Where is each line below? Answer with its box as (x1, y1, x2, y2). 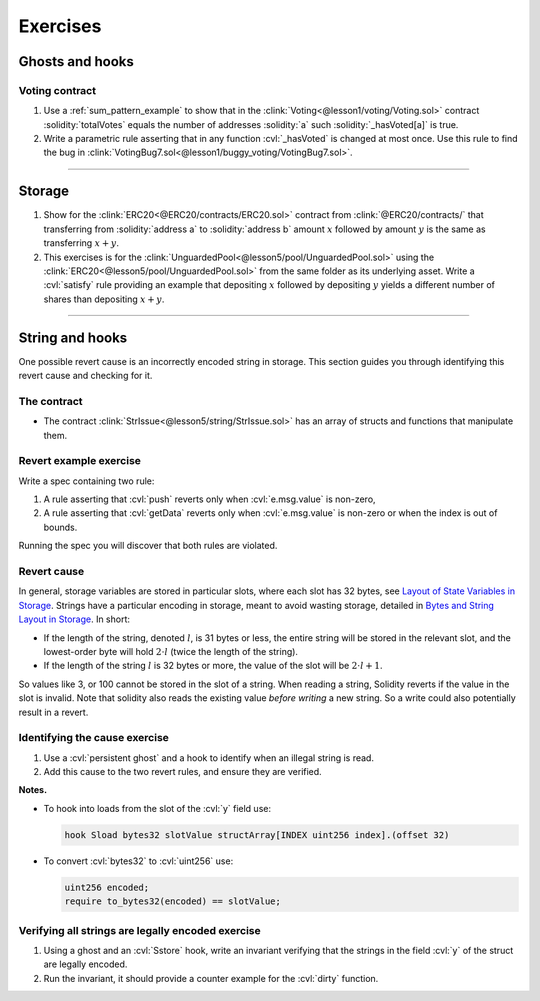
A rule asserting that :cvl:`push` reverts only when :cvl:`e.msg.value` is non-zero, (43, 493, 376, 505)
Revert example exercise (18, 454, 142, 468)
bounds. (43, 521, 78, 533)
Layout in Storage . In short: (18, 613, 130, 625)
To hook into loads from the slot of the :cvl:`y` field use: (43, 802, 272, 814)
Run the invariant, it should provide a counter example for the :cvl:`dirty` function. (43, 972, 379, 984)
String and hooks (18, 329, 128, 346)
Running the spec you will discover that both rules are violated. (18, 540, 278, 552)
